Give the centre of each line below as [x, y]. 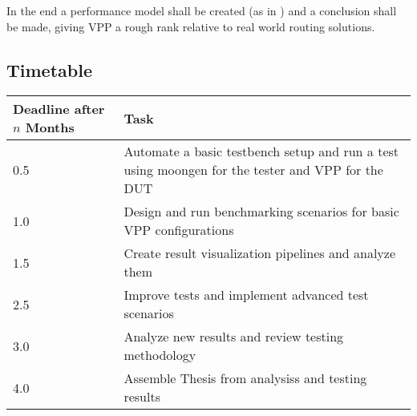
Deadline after [59, 109]
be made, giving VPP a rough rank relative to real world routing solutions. [191, 26]
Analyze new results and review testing [234, 337]
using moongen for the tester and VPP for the [253, 170]
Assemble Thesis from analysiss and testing [245, 378]
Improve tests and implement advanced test [246, 295]
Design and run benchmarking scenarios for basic [261, 212]
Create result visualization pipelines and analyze [260, 253]
